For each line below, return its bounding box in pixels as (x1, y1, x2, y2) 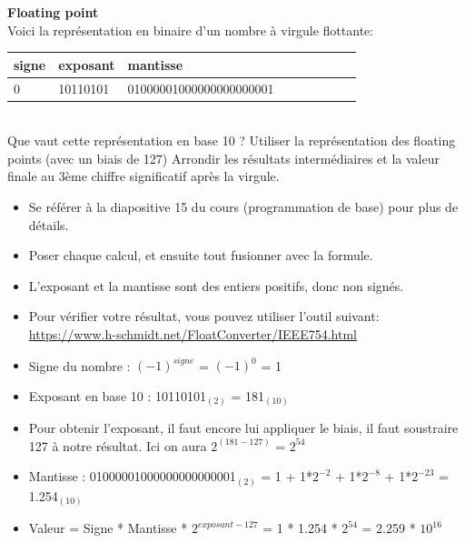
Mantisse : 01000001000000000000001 (28, 467, 236, 486)
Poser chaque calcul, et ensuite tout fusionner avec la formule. (28, 246, 373, 265)
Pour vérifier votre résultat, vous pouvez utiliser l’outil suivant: (28, 307, 380, 326)
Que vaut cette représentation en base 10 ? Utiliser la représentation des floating (7, 131, 456, 150)
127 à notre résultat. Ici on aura (28, 436, 207, 455)
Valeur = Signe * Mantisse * (28, 518, 188, 538)
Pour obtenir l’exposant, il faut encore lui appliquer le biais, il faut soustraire (28, 418, 459, 437)
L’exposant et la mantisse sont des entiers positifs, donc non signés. (28, 276, 404, 295)
